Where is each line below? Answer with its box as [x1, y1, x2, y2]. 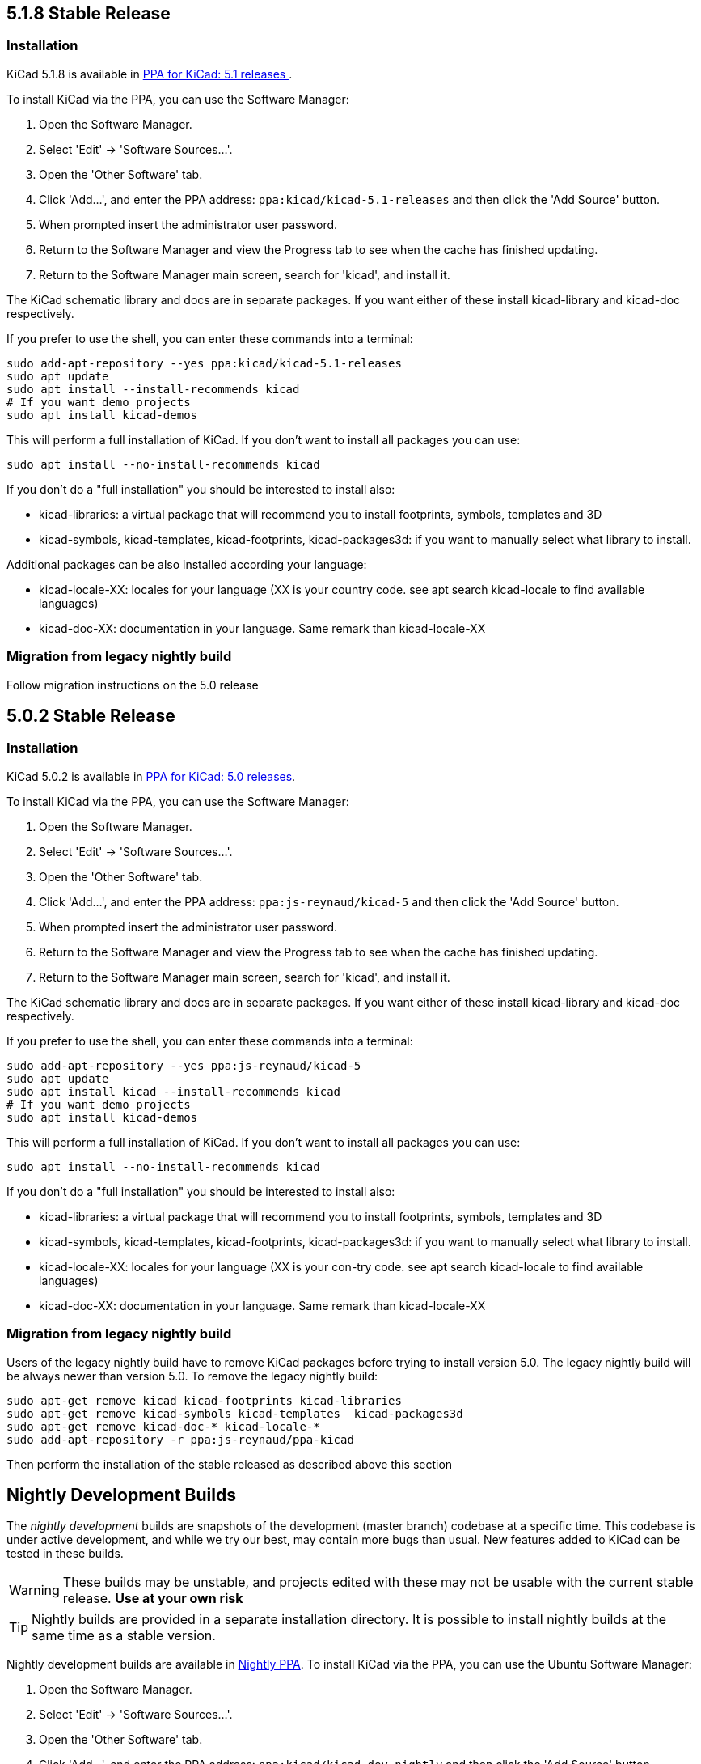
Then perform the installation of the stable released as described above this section [6, 1457, 453, 1471]
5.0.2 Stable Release [6, 705, 175, 726]
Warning [9, 1582, 60, 1599]
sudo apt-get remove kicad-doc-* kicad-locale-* [6, 1419, 320, 1433]
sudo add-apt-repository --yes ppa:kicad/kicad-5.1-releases [6, 356, 402, 370]
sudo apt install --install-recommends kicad [6, 382, 300, 396]
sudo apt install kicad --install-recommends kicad [6, 1084, 341, 1098]
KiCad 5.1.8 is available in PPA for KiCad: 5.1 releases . [6, 66, 293, 81]
